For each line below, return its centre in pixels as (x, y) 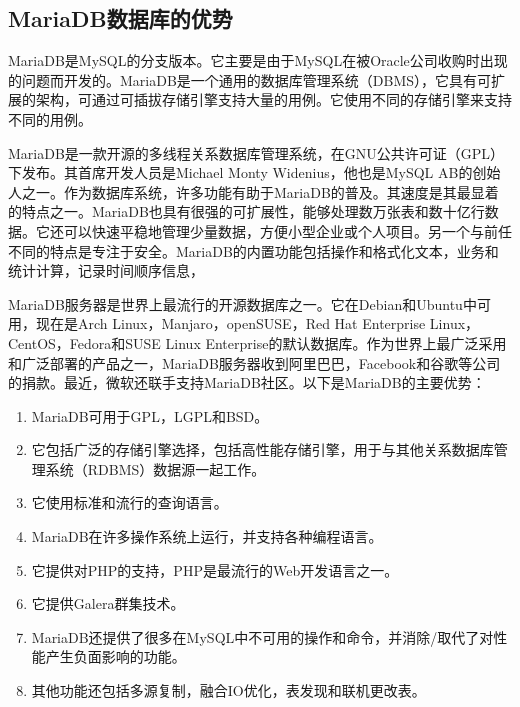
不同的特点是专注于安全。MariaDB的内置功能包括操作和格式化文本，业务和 (253, 250)
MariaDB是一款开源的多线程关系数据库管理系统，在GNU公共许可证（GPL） (256, 152)
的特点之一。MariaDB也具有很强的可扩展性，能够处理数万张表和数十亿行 (246, 211)
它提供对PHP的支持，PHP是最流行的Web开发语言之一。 (215, 569)
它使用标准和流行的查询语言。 (129, 502)
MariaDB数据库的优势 (120, 18)
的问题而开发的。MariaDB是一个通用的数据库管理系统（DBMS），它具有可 (250, 79)
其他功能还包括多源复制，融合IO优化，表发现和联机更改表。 (228, 690)
